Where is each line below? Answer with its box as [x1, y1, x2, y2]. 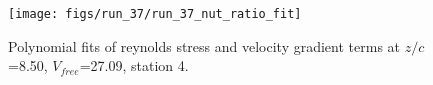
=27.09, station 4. [79, 55, 189, 76]
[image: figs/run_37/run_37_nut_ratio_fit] [8, 7, 302, 21]
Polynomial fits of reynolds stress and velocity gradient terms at [8, 35, 401, 56]
